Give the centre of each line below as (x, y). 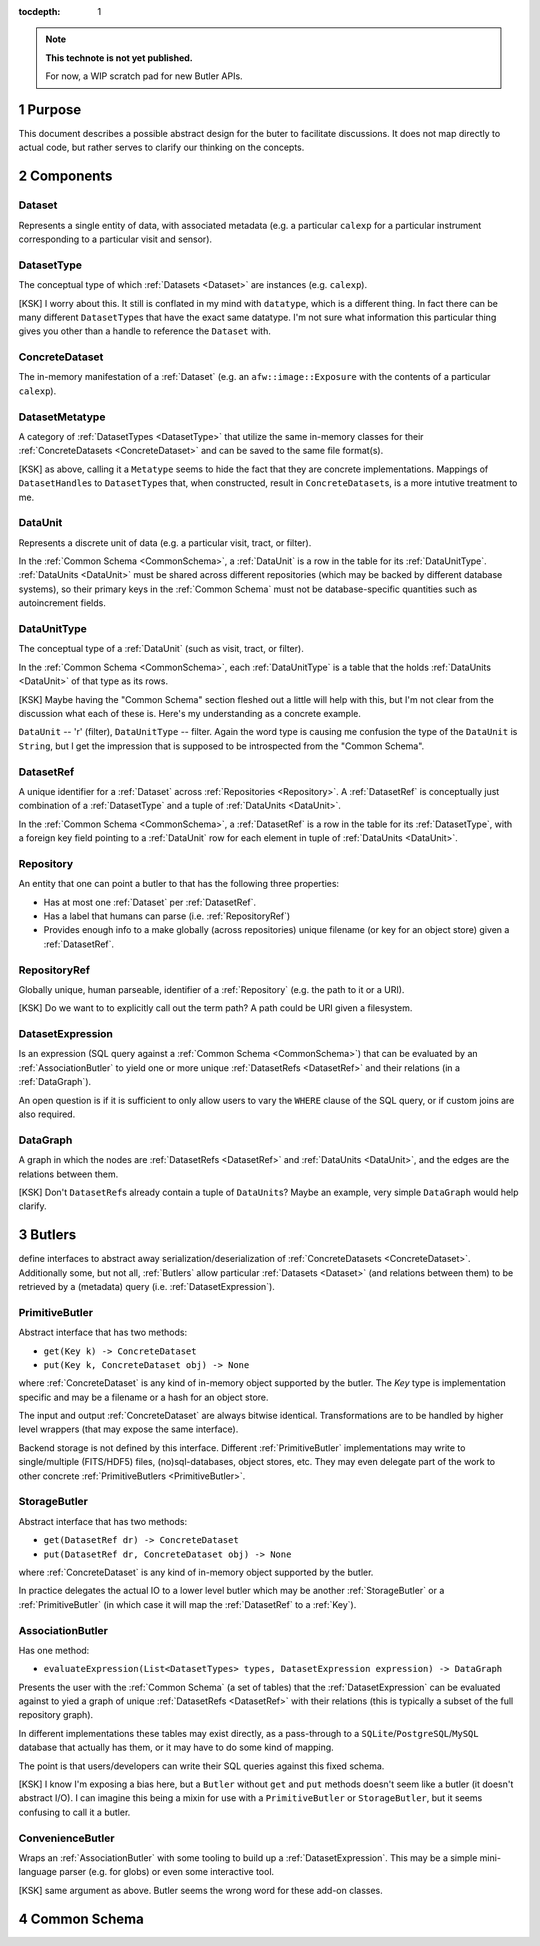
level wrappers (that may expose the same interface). (128, 1429)
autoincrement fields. (62, 603)
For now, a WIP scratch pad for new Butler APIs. (144, 76)
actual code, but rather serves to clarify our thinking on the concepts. (161, 147)
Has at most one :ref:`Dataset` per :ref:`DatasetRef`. (150, 902)
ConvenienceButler (66, 1838)
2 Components (65, 176)
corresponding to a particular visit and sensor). (115, 239)
